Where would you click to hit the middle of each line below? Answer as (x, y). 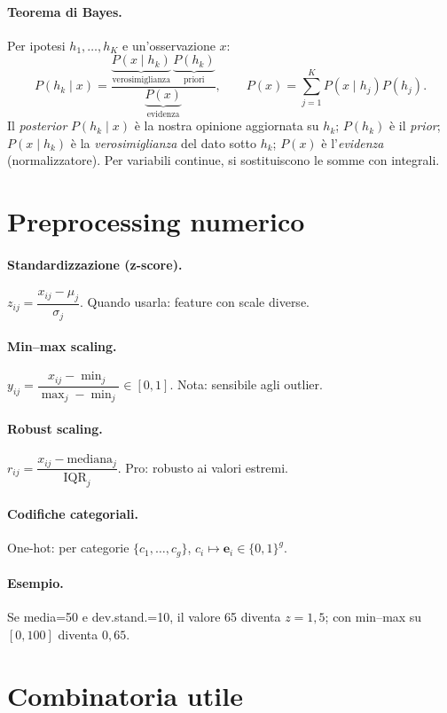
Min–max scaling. (62, 346)
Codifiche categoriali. (73, 513)
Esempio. (35, 583)
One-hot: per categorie (68, 548)
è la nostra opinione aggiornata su (227, 125)
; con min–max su (373, 617)
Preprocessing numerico (156, 221)
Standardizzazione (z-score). (95, 265)
